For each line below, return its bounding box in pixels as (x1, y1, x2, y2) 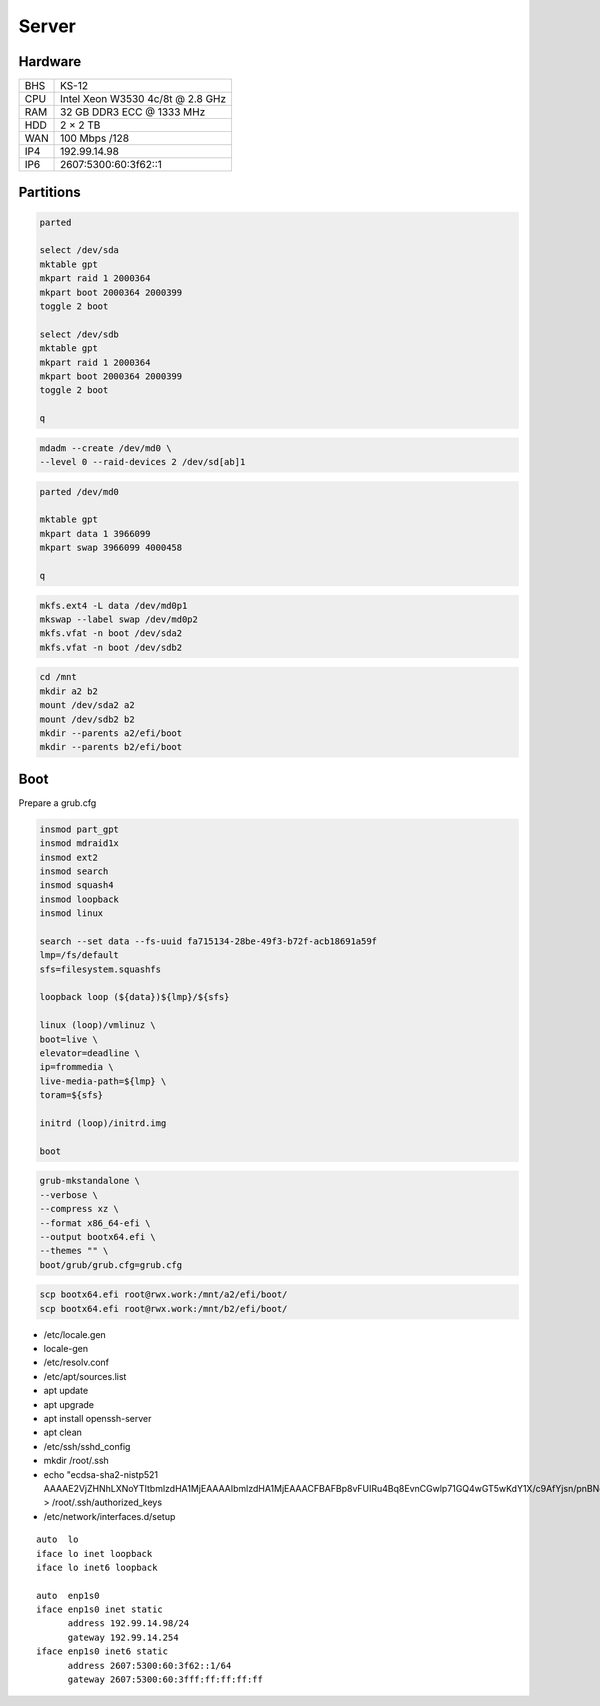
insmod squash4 (39, 880, 114, 891)
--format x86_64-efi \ (39, 1217, 151, 1229)
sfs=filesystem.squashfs (39, 963, 162, 975)
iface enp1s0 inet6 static (36, 1646, 169, 1657)
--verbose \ (39, 1189, 99, 1200)
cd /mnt (39, 671, 77, 683)
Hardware (18, 53, 82, 70)
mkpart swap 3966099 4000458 (39, 542, 183, 554)
